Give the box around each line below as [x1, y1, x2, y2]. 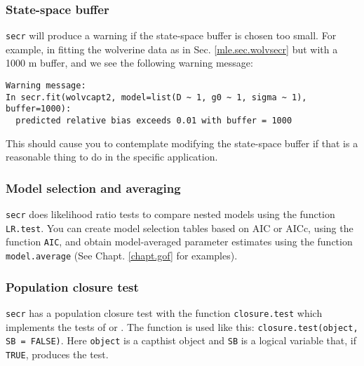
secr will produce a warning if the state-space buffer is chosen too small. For [6, 28, 337, 43]
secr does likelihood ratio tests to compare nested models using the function [6, 207, 335, 222]
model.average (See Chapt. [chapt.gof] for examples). [6, 248, 238, 263]
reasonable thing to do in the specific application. [6, 149, 218, 164]
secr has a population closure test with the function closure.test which [6, 305, 323, 320]
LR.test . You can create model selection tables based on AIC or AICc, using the [6, 220, 353, 235]
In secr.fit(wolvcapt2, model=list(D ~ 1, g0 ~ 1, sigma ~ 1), [6, 92, 307, 102]
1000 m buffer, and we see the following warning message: [6, 55, 253, 70]
